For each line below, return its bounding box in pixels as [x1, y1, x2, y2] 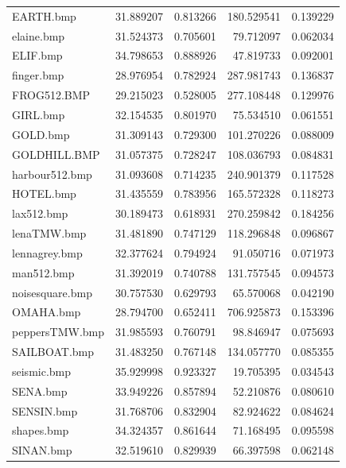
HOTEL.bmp [12, 185, 76, 202]
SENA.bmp [12, 382, 68, 399]
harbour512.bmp [12, 165, 92, 182]
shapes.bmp [12, 422, 69, 439]
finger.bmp [12, 67, 64, 83]
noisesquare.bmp [12, 284, 92, 300]
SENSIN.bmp [12, 402, 78, 419]
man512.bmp [12, 264, 75, 280]
